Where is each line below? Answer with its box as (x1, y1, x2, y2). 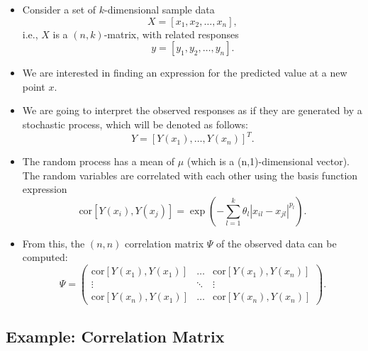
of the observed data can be (216, 235, 337, 250)
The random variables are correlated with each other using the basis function (22, 167, 358, 182)
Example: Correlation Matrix (6, 325, 225, 347)
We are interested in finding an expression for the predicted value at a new (22, 65, 347, 80)
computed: (22, 250, 68, 264)
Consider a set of (22, 2, 96, 16)
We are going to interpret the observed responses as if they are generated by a (22, 103, 362, 118)
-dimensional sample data (104, 2, 215, 16)
